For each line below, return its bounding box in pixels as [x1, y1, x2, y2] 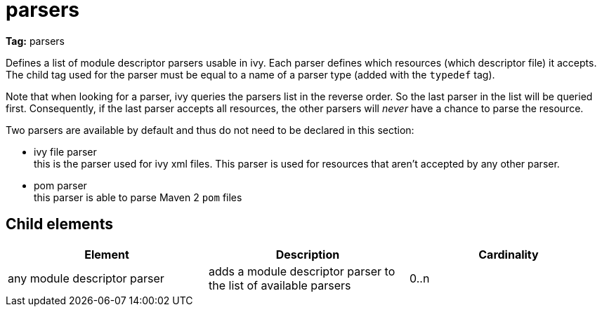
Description [275, 247, 340, 262]
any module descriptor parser [8, 271, 164, 285]
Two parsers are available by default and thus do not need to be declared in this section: [6, 123, 414, 136]
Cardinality [478, 247, 539, 262]
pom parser [34, 179, 87, 191]
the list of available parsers [208, 278, 351, 292]
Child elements [6, 215, 113, 233]
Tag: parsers [6, 34, 65, 47]
